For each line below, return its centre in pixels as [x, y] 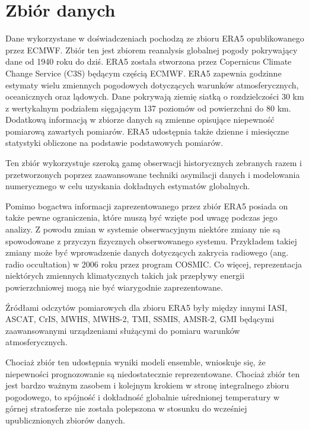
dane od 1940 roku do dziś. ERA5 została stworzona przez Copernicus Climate [149, 61]
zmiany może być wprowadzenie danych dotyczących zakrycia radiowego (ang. [147, 252]
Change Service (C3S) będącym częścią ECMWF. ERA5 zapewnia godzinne [144, 73]
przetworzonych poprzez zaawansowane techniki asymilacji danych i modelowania [153, 174]
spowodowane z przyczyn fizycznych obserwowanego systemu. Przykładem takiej [151, 241]
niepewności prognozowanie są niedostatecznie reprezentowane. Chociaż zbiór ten [153, 373]
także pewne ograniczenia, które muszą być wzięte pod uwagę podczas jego [141, 217]
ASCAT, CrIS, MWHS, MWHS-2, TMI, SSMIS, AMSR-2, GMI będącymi [140, 319]
